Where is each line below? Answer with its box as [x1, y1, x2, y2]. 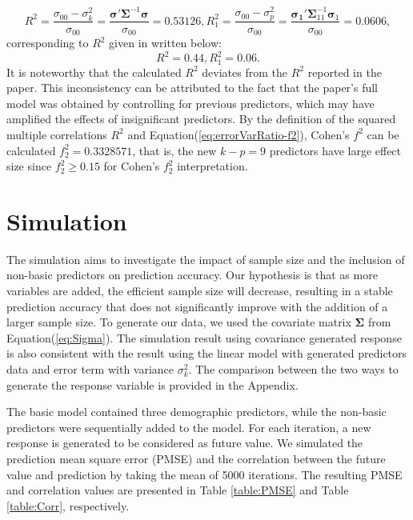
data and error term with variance [6, 361, 174, 377]
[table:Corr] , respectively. [6, 497, 130, 514]
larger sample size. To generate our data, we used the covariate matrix [6, 314, 351, 330]
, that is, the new [132, 142, 217, 158]
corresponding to [6, 34, 89, 51]
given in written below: [109, 34, 222, 51]
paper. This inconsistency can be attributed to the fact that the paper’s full [6, 79, 379, 96]
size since [6, 158, 52, 174]
